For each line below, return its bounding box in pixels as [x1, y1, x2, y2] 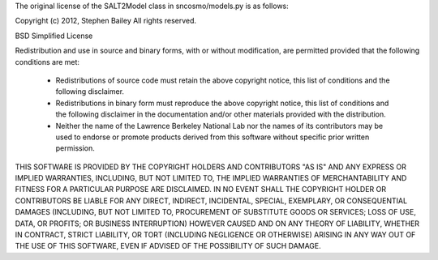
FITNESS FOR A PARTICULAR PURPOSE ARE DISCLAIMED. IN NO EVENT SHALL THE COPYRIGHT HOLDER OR [15, 185, 387, 194]
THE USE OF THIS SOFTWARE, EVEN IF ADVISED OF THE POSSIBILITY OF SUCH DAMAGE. [15, 241, 322, 251]
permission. [55, 143, 95, 153]
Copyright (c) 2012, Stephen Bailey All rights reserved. [15, 16, 197, 26]
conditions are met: [15, 57, 80, 66]
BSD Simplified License [15, 31, 93, 40]
